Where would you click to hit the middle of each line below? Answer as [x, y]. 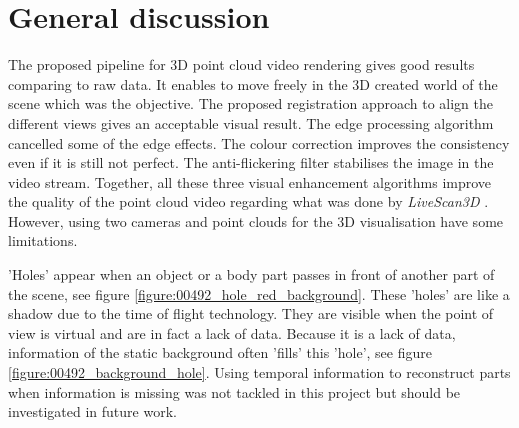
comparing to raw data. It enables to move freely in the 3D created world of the [253, 83]
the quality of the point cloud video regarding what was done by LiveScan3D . [248, 201]
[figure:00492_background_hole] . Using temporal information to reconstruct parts [259, 372]
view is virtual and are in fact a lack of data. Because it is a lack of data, [232, 332]
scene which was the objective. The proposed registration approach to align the [250, 103]
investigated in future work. [92, 411]
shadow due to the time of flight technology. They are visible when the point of [251, 313]
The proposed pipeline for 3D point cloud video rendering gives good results [241, 64]
